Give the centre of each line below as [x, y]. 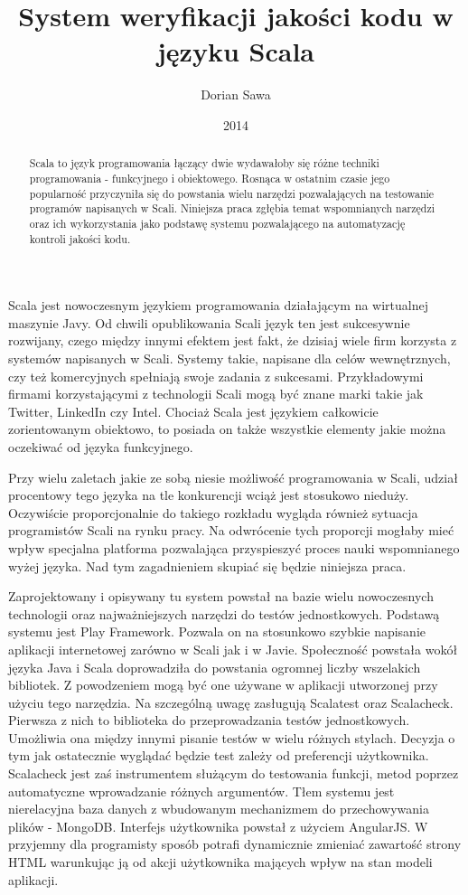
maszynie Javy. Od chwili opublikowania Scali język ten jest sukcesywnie [209, 322]
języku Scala [236, 51]
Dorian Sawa [236, 94]
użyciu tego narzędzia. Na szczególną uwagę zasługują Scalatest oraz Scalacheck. [231, 702]
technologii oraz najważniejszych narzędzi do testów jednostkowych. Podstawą [224, 613]
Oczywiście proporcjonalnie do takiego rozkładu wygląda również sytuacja [213, 512]
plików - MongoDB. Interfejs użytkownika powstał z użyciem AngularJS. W [218, 826]
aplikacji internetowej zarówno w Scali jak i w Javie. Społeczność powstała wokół [233, 649]
